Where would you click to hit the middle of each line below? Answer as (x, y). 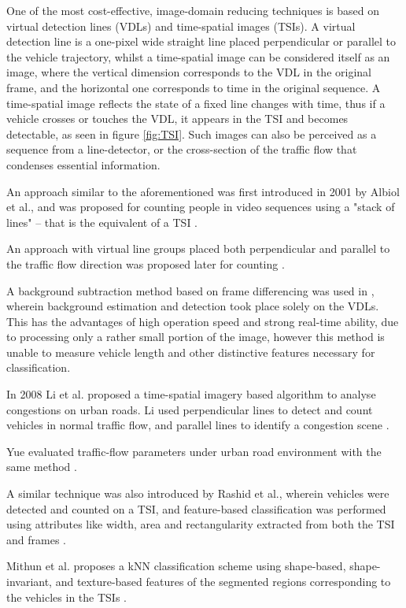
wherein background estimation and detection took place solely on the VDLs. (193, 306)
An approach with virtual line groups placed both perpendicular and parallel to (198, 248)
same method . (42, 467)
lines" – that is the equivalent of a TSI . (102, 222)
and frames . (36, 539)
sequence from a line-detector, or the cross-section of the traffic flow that (182, 149)
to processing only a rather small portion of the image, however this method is (196, 337)
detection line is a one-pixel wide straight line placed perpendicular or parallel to (201, 41)
